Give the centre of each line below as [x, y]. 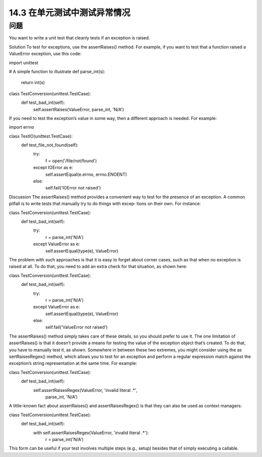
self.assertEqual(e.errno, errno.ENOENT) [86, 174]
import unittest [24, 63]
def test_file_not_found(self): [50, 145]
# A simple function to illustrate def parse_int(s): [57, 71]
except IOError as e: [53, 168]
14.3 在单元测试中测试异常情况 [70, 13]
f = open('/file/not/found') [71, 161]
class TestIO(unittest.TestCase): [41, 136]
